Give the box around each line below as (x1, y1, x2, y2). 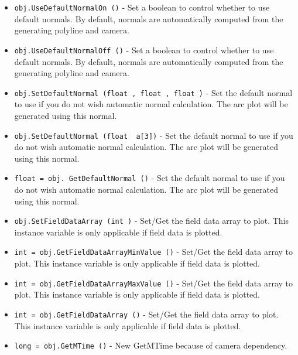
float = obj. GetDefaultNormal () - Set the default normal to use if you (14, 172, 285, 184)
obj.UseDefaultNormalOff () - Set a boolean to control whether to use (14, 43, 274, 56)
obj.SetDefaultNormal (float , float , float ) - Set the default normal (14, 86, 293, 98)
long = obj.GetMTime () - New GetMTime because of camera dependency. (14, 339, 287, 351)
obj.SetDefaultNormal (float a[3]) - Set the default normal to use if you (14, 129, 293, 141)
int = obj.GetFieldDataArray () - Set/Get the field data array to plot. (14, 308, 279, 320)
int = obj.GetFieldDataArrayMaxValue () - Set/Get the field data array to (14, 277, 293, 289)
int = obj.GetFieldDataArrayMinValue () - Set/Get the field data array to (14, 245, 293, 258)
